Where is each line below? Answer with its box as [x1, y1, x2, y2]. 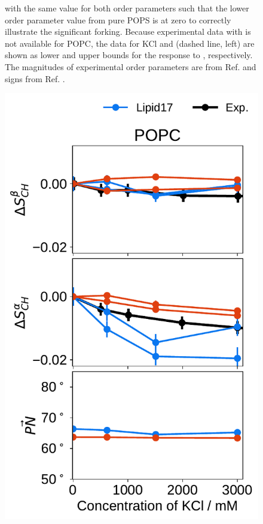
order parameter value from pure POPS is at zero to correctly [5, 13, 231, 26]
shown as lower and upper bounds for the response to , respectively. [5, 49, 253, 61]
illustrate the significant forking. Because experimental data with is [5, 25, 251, 38]
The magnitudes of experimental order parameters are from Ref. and [5, 60, 256, 73]
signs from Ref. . [5, 72, 65, 85]
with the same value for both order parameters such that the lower [5, 2, 249, 14]
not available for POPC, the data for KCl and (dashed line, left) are [5, 37, 255, 49]
